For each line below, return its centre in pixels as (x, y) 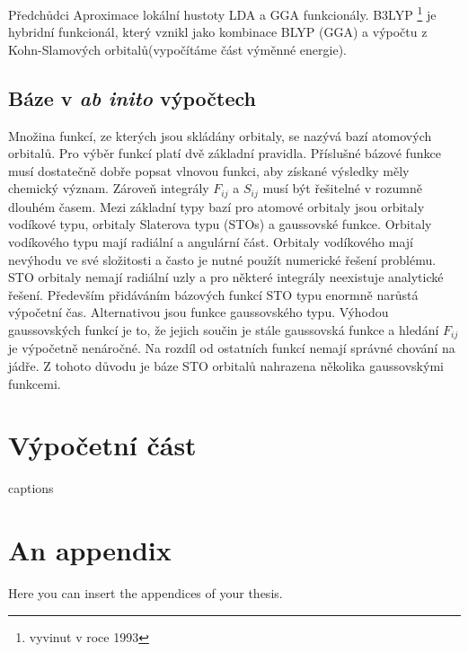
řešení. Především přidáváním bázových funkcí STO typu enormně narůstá (213, 294)
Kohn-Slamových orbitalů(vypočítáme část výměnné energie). (178, 49)
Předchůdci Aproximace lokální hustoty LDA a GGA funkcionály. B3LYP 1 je (222, 13)
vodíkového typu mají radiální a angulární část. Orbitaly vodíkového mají (211, 242)
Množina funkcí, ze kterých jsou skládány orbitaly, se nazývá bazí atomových (220, 135)
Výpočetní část (102, 445)
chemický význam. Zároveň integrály (109, 188)
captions (31, 488)
